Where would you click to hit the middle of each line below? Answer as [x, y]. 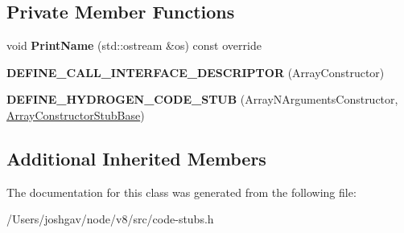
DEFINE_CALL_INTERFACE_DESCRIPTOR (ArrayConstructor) [196, 72]
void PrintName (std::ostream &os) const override [134, 45]
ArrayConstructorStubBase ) [76, 114]
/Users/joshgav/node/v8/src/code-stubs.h [110, 219]
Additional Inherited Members [136, 158]
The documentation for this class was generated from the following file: [181, 192]
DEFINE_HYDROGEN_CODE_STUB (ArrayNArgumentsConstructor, [202, 99]
